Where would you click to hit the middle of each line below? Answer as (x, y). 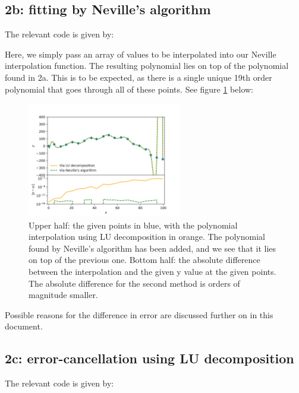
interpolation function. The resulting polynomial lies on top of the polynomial (147, 66)
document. (24, 326)
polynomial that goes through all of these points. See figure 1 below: (129, 89)
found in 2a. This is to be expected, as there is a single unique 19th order (139, 77)
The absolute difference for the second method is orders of (134, 283)
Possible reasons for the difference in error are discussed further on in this (139, 314)
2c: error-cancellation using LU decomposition (149, 358)
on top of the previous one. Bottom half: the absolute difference (144, 260)
